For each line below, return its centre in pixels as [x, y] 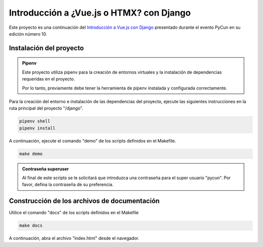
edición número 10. [28, 34]
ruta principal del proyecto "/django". [46, 108]
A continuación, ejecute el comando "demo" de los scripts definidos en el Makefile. [93, 141]
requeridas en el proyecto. [48, 79]
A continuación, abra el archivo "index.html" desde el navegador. [74, 238]
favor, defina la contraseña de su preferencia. [68, 185]
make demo [31, 154]
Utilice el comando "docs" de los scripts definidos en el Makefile [74, 213]
